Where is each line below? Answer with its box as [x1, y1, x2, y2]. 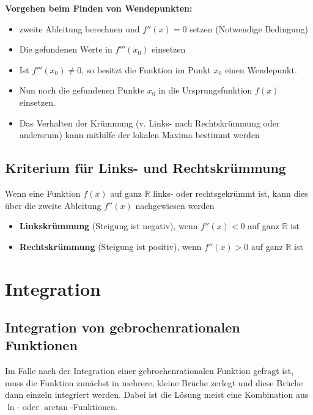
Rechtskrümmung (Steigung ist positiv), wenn [19, 240, 202, 252]
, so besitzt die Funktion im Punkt [81, 63, 211, 76]
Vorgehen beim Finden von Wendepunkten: [5, 2, 193, 14]
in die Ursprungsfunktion [158, 84, 252, 97]
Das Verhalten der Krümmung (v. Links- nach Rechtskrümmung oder [19, 116, 280, 129]
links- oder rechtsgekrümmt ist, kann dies [153, 186, 308, 199]
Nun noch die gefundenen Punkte [19, 84, 145, 97]
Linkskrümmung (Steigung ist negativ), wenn [19, 219, 198, 232]
